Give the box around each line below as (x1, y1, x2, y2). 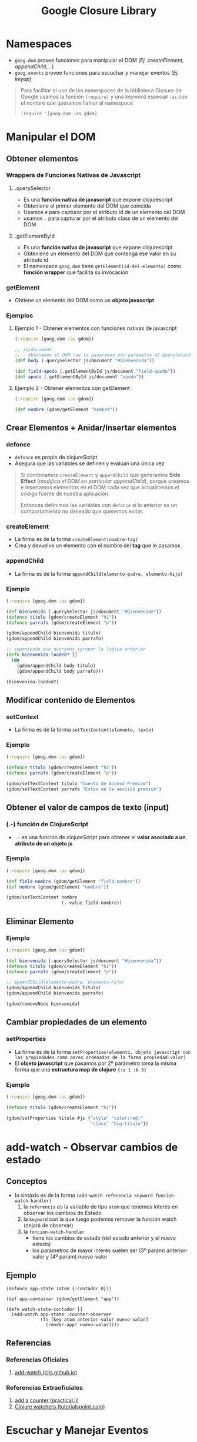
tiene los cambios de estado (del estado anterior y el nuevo (32, 1234, 176, 1241)
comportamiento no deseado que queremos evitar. (20, 508, 144, 515)
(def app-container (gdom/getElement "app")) (6, 1296, 119, 1302)
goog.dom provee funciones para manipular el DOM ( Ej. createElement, (14, 56, 184, 64)
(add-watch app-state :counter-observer (11, 1311, 112, 1318)
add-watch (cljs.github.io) (14, 1368, 78, 1376)
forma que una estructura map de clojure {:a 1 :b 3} (14, 1066, 147, 1073)
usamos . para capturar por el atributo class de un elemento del (23, 215, 179, 222)
